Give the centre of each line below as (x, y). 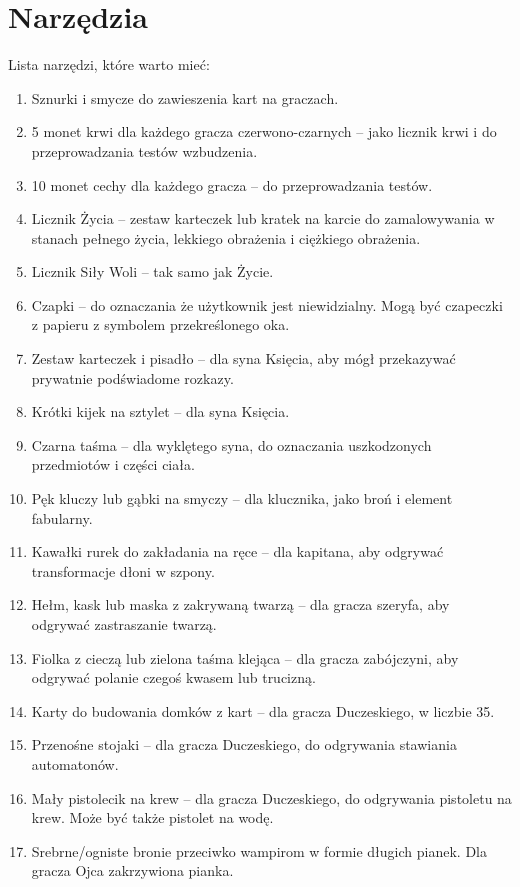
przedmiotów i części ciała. (113, 464)
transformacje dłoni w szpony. (123, 570)
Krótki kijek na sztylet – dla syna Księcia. (160, 411)
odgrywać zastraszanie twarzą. (124, 624)
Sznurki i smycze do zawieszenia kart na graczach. (185, 97)
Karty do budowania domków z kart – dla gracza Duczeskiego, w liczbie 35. (263, 710)
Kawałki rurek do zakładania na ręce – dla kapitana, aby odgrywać (237, 551)
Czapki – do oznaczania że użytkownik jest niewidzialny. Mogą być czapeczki (267, 304)
